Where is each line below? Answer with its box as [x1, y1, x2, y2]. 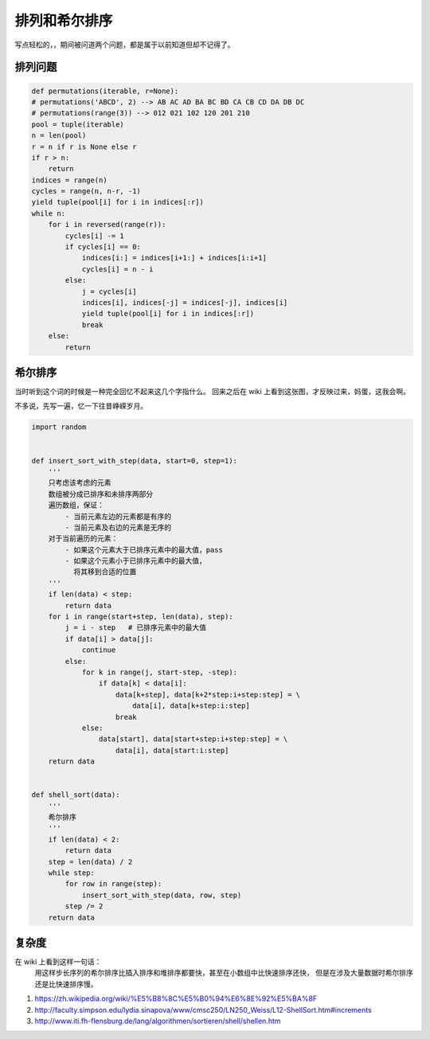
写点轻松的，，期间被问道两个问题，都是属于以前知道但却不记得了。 [14, 40, 235, 49]
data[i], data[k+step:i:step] [131, 701, 250, 710]
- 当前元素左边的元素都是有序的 [64, 512, 171, 521]
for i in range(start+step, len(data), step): [48, 612, 234, 621]
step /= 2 [64, 902, 104, 911]
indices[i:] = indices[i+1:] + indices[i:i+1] [81, 253, 267, 263]
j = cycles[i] [81, 287, 137, 296]
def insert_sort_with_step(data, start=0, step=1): [31, 456, 238, 465]
